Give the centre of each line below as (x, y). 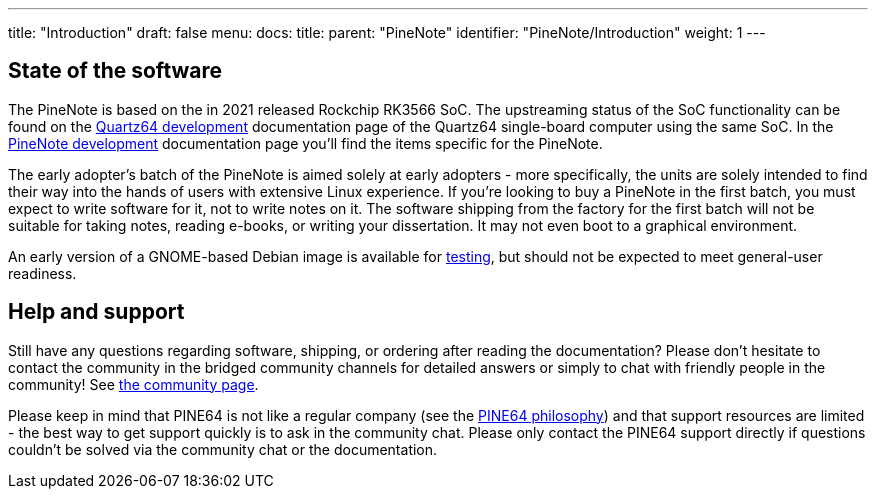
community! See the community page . (133, 384)
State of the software (115, 71)
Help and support (96, 312)
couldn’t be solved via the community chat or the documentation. (223, 449)
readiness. (42, 273)
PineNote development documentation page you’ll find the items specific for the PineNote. (305, 143)
